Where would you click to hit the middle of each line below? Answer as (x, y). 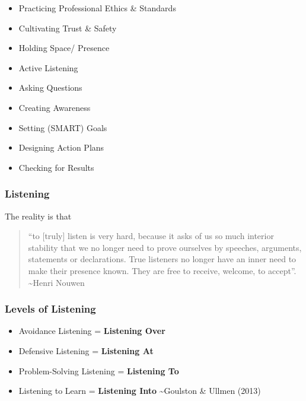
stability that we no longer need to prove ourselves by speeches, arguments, (165, 247)
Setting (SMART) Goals (63, 127)
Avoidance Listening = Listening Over (92, 331)
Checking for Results (56, 167)
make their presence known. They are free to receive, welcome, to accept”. (162, 270)
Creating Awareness (55, 107)
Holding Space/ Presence (64, 48)
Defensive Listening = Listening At (86, 350)
